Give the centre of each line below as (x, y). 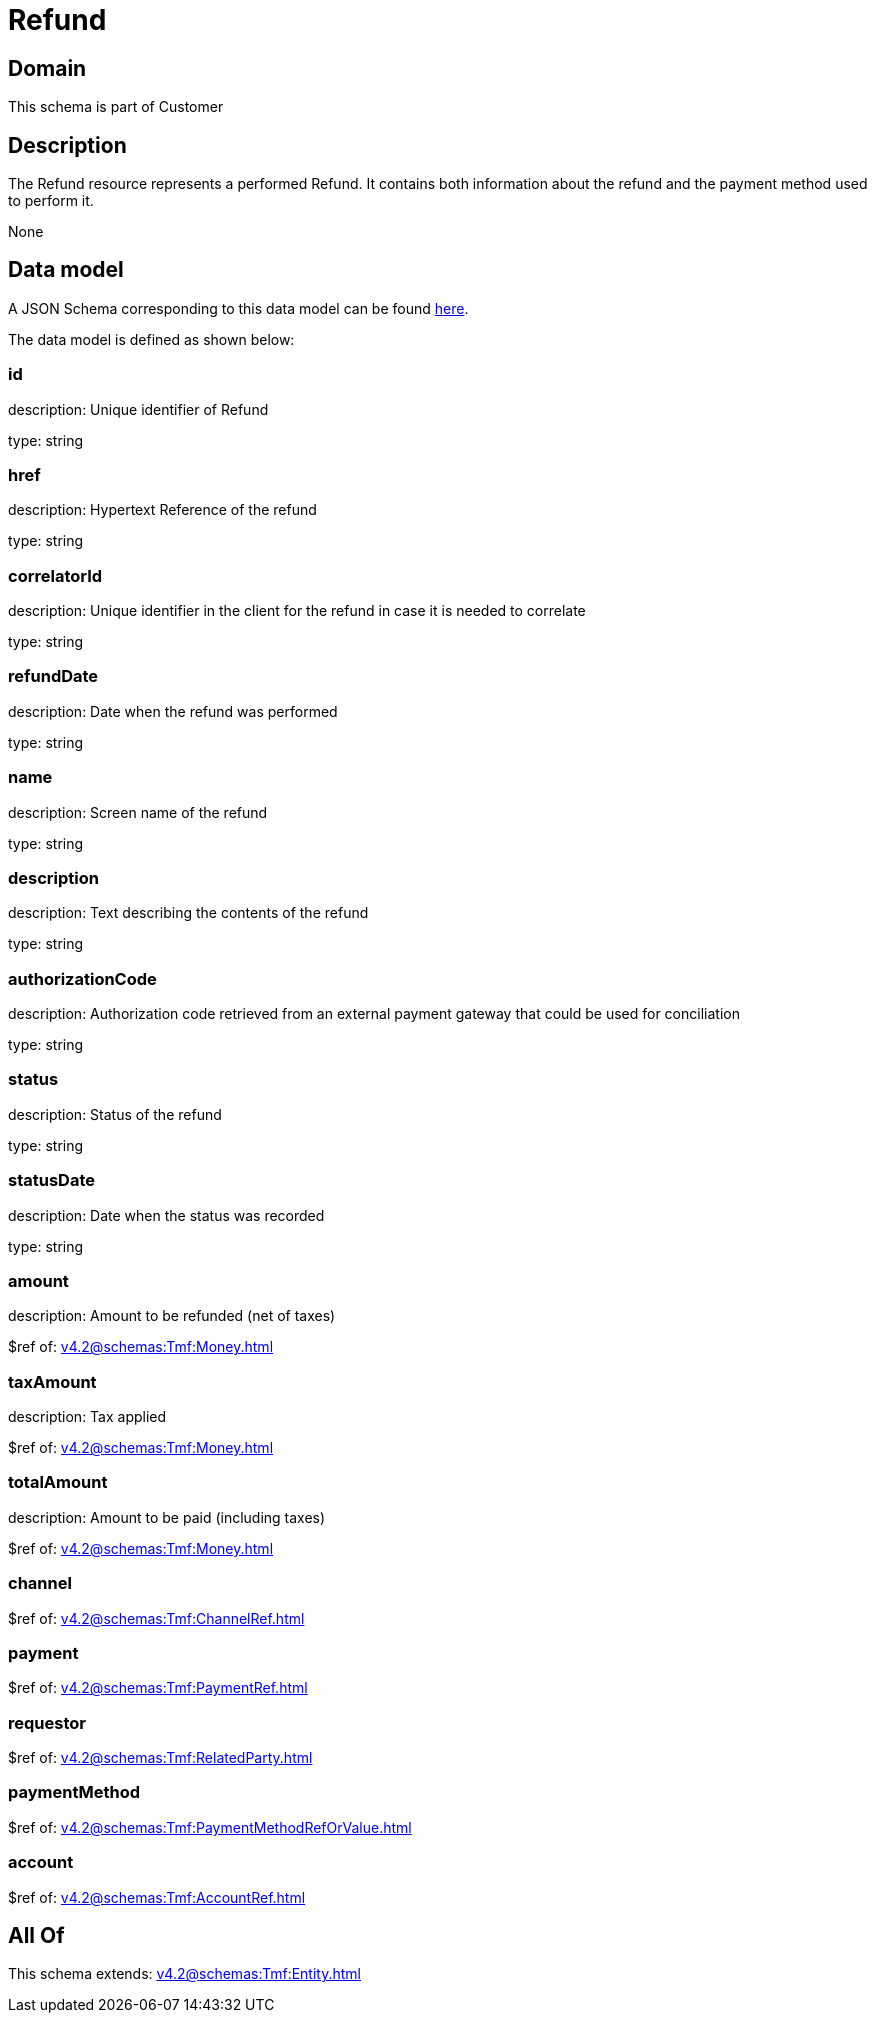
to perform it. (51, 201)
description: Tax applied (87, 1417)
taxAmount (52, 1381)
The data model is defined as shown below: (151, 339)
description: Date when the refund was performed (173, 711)
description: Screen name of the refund (138, 812)
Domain (47, 68)
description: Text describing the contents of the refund (188, 913)
